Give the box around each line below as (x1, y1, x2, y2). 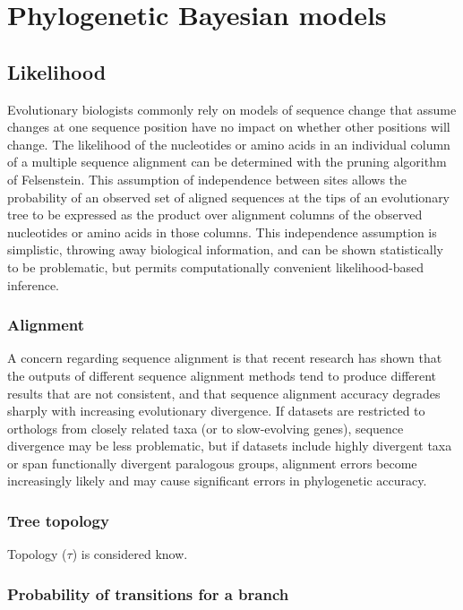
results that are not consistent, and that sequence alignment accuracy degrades (7, 383, 441, 402)
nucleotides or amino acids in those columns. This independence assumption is (7, 222, 437, 241)
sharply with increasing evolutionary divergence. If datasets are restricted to (7, 401, 425, 420)
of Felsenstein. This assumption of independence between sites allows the (7, 169, 407, 188)
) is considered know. (72, 545, 188, 563)
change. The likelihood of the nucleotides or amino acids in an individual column (7, 134, 450, 153)
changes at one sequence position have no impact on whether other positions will (7, 117, 450, 136)
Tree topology (7, 510, 109, 531)
